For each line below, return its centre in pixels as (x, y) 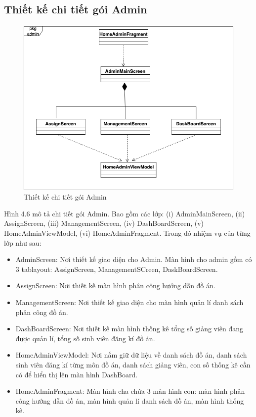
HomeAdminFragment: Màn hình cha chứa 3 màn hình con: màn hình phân (130, 391)
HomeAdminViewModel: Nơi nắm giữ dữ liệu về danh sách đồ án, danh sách (131, 355)
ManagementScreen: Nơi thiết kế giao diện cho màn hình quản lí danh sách (129, 302)
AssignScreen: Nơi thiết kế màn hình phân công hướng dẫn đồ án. (115, 286)
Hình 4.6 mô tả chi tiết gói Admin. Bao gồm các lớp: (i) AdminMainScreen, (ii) (125, 213)
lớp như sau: (23, 242)
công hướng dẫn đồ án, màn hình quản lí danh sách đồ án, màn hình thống (130, 400)
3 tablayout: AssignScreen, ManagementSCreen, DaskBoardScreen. (117, 269)
